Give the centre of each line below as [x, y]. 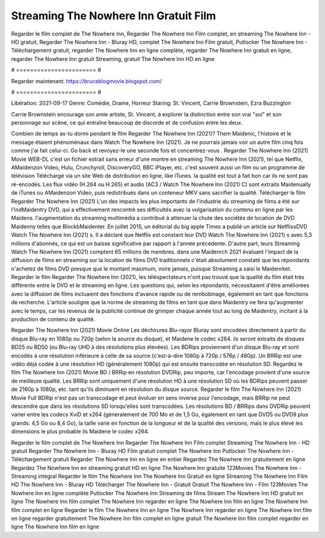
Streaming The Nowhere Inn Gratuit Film [113, 16]
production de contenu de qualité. [53, 319]
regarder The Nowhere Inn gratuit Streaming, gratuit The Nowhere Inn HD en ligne [113, 59]
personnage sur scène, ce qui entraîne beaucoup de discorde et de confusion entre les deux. [127, 123]
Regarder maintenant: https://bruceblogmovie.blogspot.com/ [86, 81]
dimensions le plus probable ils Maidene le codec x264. [80, 431]
